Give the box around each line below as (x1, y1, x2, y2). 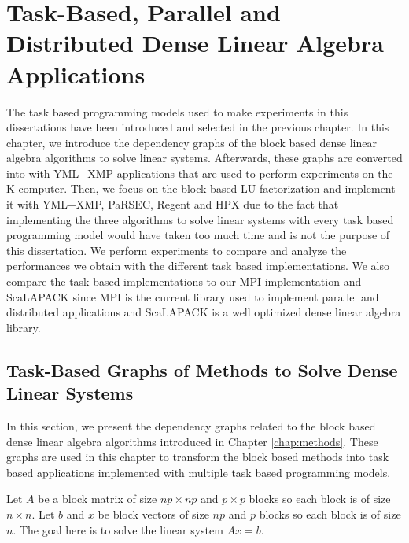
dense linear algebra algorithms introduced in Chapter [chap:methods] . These (6, 433, 378, 449)
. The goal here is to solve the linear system (13, 521, 223, 537)
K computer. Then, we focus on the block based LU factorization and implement (6, 180, 396, 197)
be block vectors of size (98, 505, 209, 522)
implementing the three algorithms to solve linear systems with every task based (6, 211, 394, 227)
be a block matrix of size (38, 490, 157, 507)
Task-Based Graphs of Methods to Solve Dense (6, 357, 398, 382)
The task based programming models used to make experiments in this (6, 103, 348, 120)
